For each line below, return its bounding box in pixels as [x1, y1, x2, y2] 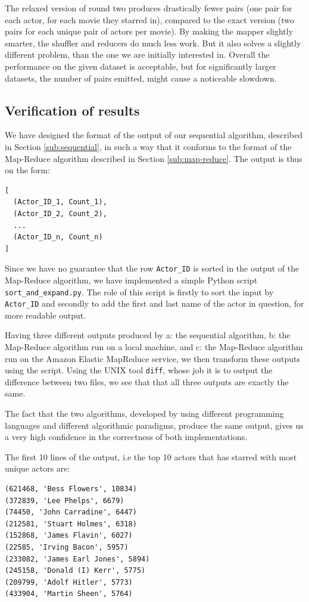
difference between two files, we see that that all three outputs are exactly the [5, 375, 289, 388]
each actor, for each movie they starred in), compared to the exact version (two [5, 13, 295, 26]
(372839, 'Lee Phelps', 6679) [5, 496, 124, 505]
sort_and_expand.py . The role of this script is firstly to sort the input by [5, 285, 274, 298]
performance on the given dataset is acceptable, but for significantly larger [5, 60, 276, 72]
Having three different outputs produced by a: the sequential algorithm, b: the [5, 329, 291, 341]
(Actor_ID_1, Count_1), [13, 198, 107, 207]
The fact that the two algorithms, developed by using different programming [5, 407, 284, 420]
